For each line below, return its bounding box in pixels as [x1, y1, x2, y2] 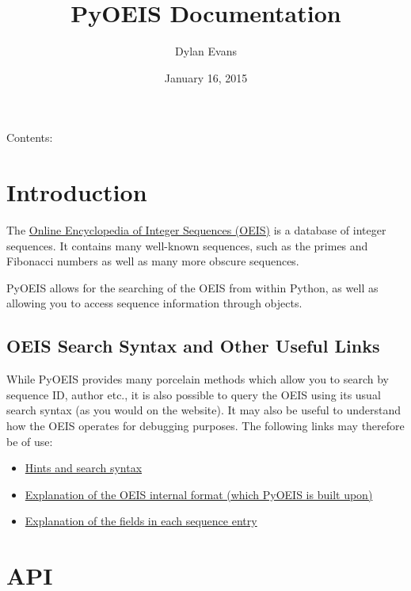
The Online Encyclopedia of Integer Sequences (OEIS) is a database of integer [6, 222, 386, 238]
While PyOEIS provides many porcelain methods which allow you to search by [6, 371, 389, 387]
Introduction [6, 176, 147, 208]
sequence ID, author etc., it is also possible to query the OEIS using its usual [6, 386, 381, 402]
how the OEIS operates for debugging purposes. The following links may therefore [6, 417, 405, 433]
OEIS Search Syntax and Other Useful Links [6, 334, 380, 358]
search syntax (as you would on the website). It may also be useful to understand [6, 402, 401, 418]
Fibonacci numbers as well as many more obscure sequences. [6, 253, 299, 269]
